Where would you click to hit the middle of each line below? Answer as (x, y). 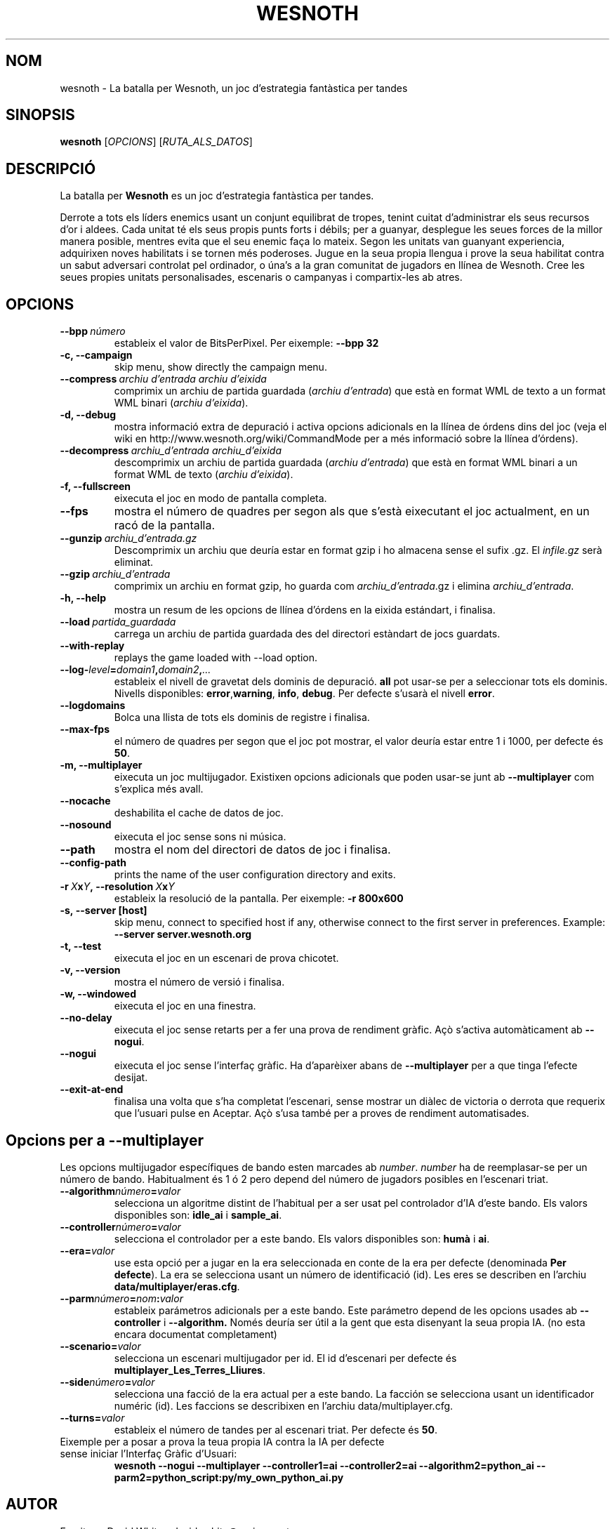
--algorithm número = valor (120, 1191)
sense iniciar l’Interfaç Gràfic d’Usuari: (148, 1453)
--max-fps (85, 729)
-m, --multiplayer (101, 765)
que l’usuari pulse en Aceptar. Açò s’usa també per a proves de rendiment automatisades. (322, 1113)
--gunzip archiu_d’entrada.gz (128, 538)
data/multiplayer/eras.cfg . (177, 1286)
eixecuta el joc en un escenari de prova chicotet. (226, 958)
